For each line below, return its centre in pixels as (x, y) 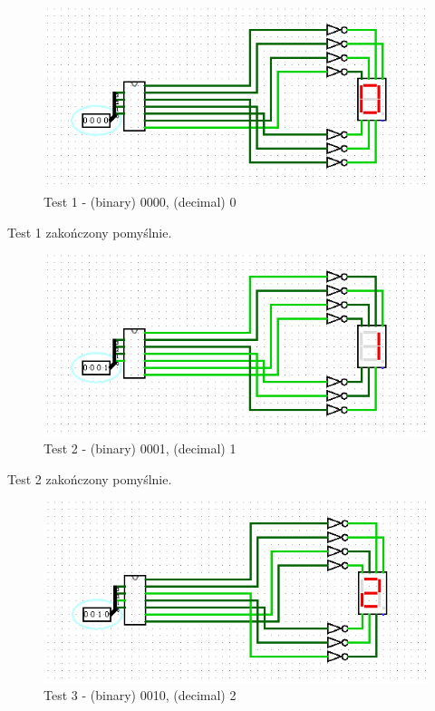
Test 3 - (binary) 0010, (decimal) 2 (140, 695)
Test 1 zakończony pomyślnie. (90, 232)
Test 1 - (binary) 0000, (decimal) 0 (140, 202)
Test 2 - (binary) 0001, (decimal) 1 (140, 448)
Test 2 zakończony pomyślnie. (90, 478)
